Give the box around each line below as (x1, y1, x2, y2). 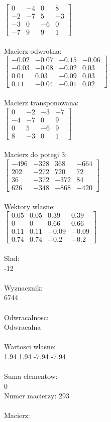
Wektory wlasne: (4, 201, 55, 211)
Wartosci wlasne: (4, 341, 56, 352)
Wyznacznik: (4, 282, 43, 293)
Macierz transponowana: (4, 97, 79, 108)
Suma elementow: (4, 371, 58, 381)
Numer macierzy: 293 (4, 390, 69, 401)
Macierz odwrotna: (4, 45, 62, 56)
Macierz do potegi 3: (4, 149, 67, 160)
